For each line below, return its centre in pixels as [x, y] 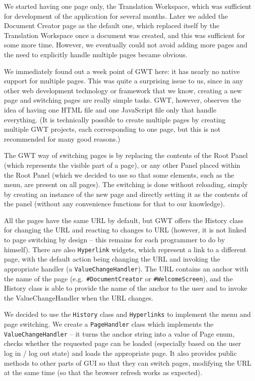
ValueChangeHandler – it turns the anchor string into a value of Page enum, [119, 333]
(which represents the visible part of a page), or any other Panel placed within [122, 165]
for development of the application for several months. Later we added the [116, 16]
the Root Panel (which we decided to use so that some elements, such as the [119, 174]
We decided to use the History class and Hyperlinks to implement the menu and [127, 314]
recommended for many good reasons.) [62, 138]
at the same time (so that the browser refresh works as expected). [103, 372]
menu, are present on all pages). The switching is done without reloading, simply [126, 184]
